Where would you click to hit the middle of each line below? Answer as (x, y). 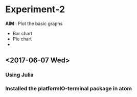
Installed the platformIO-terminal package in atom (68, 89)
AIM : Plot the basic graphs (34, 23)
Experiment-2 (35, 9)
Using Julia (20, 75)
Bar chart (22, 33)
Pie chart (22, 39)
